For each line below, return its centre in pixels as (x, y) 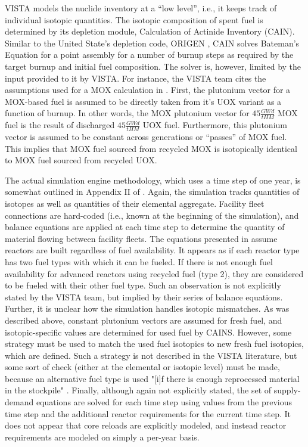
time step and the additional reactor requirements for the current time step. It (148, 413)
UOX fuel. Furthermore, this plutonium (215, 125)
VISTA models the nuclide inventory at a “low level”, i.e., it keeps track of (141, 8)
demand (19, 402)
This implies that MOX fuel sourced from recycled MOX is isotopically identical (151, 148)
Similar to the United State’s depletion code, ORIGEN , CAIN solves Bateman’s (152, 43)
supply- (287, 390)
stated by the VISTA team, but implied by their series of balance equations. (144, 297)
